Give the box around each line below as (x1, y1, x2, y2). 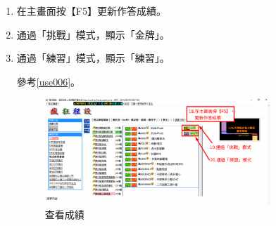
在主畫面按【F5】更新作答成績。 (16, 4, 166, 18)
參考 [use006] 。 (16, 74, 81, 88)
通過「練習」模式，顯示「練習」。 (16, 51, 170, 65)
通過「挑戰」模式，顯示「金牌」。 (16, 27, 170, 41)
